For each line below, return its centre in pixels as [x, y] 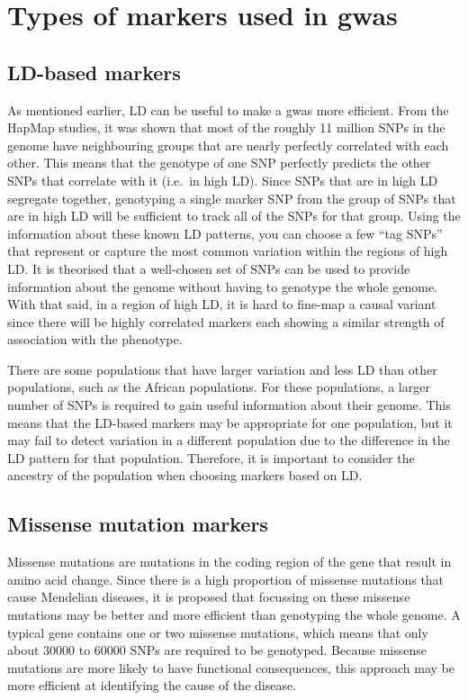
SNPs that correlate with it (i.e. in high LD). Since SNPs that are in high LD [223, 180]
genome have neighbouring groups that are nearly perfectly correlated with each [228, 145]
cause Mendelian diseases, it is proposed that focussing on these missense [209, 597]
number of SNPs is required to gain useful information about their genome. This [229, 405]
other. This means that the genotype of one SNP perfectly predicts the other [219, 163]
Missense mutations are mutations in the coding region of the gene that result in [229, 562]
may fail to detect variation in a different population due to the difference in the [229, 440]
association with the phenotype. [95, 339]
